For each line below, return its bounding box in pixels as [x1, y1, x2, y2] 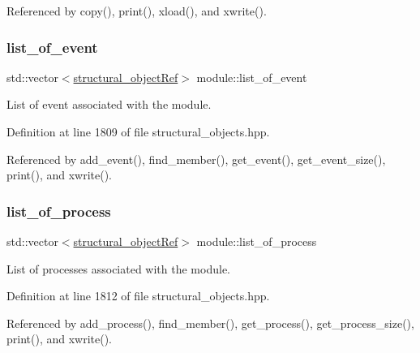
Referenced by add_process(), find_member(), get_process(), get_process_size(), [6, 314, 414, 331]
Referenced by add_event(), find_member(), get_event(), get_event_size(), [6, 150, 386, 167]
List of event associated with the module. [6, 96, 212, 113]
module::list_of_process [196, 233, 317, 249]
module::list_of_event [196, 68, 307, 85]
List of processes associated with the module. [6, 260, 230, 277]
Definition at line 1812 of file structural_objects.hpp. [6, 287, 270, 304]
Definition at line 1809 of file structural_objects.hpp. [6, 123, 270, 140]
